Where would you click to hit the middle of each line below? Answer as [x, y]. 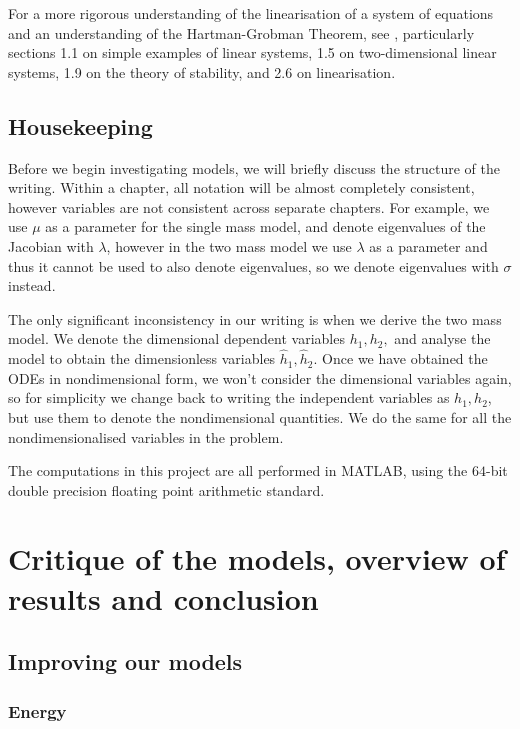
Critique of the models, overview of [257, 558]
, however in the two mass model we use [229, 245]
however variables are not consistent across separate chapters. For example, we [249, 206]
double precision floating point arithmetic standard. [166, 489]
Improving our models [125, 661]
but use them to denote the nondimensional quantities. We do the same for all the [260, 416]
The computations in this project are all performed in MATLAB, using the [238, 470]
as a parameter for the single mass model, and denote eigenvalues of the [265, 226]
